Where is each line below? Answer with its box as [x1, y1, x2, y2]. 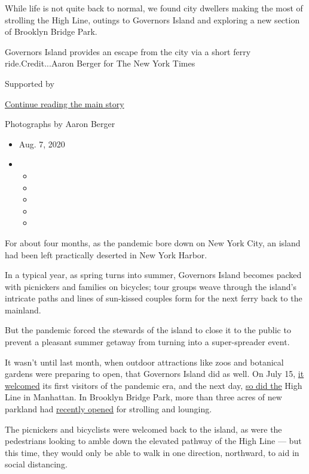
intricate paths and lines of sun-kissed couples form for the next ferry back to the [5, 292, 302, 304]
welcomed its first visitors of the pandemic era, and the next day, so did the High [5, 379, 302, 391]
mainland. [5, 303, 41, 316]
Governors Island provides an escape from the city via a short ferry [5, 45, 251, 58]
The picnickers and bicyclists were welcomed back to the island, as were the [5, 422, 282, 435]
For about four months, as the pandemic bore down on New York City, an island [5, 236, 301, 249]
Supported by [5, 77, 54, 89]
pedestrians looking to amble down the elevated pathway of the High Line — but [5, 434, 302, 447]
